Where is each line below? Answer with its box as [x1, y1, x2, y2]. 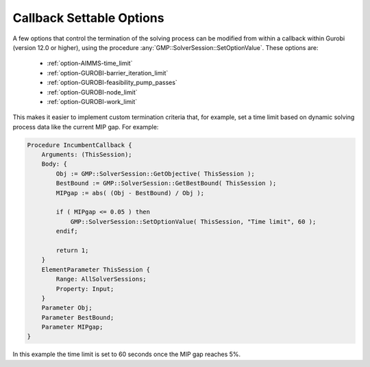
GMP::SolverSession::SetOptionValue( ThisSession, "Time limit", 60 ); [70, 218, 317, 225]
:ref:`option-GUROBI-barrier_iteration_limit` [47, 68, 169, 77]
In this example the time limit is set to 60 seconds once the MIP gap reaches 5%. [12, 350, 241, 359]
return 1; [56, 246, 89, 254]
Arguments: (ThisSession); [41, 151, 133, 159]
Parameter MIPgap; [41, 323, 103, 331]
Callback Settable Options [12, 10, 164, 25]
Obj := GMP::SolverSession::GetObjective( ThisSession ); [56, 170, 255, 177]
